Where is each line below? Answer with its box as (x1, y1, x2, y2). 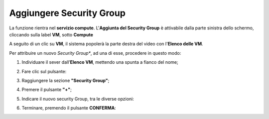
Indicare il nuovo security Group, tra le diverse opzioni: (21, 96, 134, 102)
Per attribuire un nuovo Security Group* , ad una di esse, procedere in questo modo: (9, 50, 181, 56)
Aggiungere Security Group (9, 7, 126, 18)
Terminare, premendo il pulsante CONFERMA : (21, 105, 117, 111)
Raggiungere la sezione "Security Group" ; (21, 77, 110, 83)
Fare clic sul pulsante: (21, 68, 67, 74)
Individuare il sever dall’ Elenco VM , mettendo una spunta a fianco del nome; (21, 59, 179, 65)
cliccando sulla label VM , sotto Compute (9, 31, 93, 37)
